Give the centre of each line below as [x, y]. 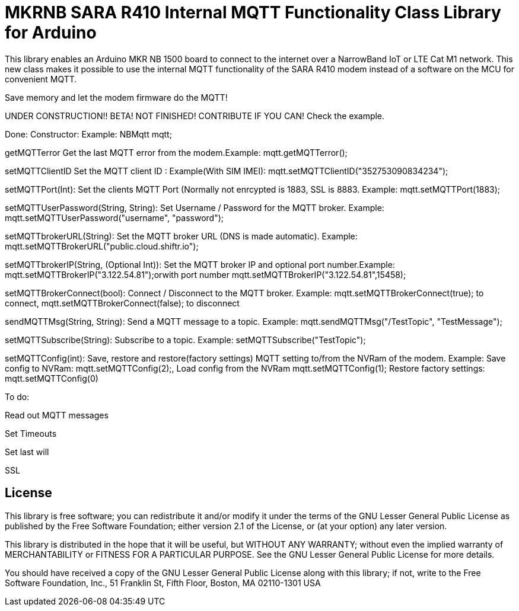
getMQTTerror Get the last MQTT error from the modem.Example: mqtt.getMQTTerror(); [176, 152]
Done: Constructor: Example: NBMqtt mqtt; [88, 134]
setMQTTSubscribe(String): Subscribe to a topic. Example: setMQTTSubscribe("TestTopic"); [185, 340]
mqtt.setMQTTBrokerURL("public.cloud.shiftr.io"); [102, 246]
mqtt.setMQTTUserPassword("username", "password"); [114, 217]
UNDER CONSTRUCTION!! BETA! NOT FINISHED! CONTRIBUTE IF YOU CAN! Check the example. [195, 116]
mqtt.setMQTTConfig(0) [52, 378]
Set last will [27, 452]
